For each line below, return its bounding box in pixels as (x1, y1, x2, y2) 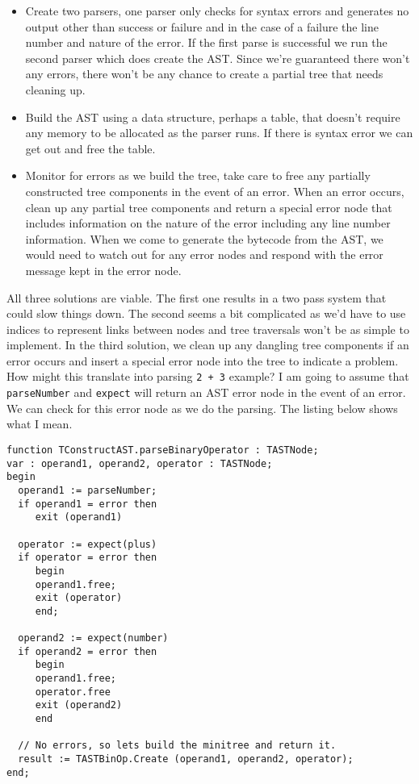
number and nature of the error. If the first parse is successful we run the (25, 34, 388, 51)
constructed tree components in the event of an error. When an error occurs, (25, 182, 404, 199)
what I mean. (6, 415, 73, 432)
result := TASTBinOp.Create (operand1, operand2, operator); (18, 753, 354, 765)
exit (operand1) (35, 511, 123, 523)
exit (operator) (35, 592, 123, 604)
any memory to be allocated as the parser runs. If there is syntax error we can (25, 124, 413, 141)
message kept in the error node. (25, 261, 182, 278)
